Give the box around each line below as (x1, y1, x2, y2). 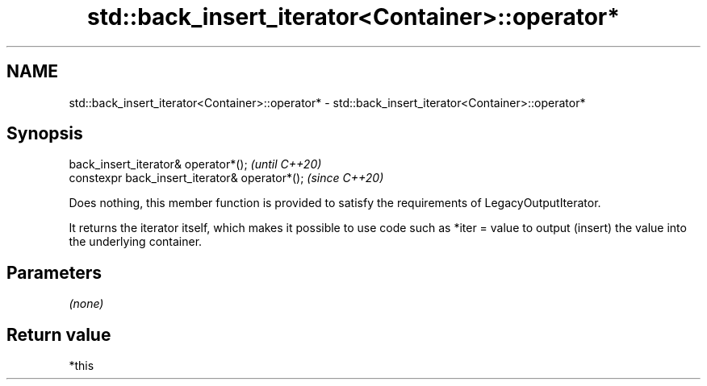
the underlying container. (69, 235, 203, 249)
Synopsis (6, 123, 83, 144)
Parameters (6, 262, 102, 283)
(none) (69, 297, 104, 311)
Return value (6, 324, 111, 345)
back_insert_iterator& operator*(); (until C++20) (69, 157, 322, 172)
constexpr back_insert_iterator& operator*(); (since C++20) (69, 171, 384, 185)
